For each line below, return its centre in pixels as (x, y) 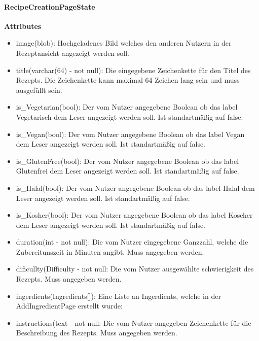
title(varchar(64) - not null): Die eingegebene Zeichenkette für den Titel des (133, 70)
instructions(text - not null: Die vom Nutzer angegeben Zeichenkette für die (134, 322)
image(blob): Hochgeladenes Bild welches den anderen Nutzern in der (124, 43)
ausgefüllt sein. (39, 90)
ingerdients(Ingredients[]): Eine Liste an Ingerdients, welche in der (118, 296)
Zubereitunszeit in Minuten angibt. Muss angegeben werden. (110, 251)
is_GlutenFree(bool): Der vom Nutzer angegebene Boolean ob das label (127, 161)
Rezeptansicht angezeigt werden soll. (72, 53)
